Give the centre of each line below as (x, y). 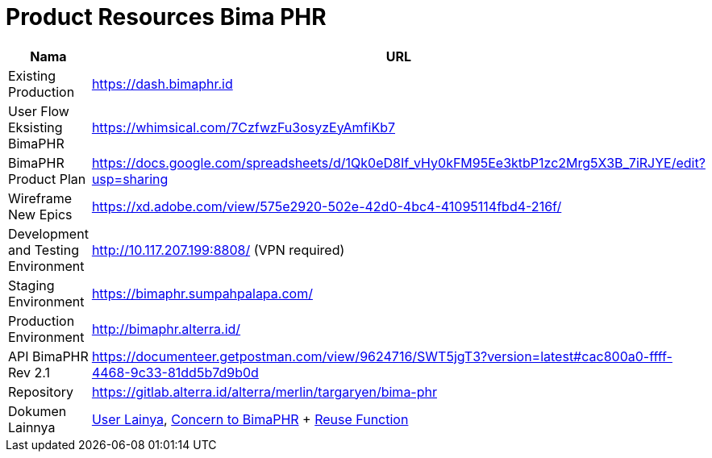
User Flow (39, 111)
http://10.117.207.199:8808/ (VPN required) (218, 250)
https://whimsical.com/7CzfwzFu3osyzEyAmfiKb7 (243, 127)
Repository (41, 391)
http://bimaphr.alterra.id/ (166, 329)
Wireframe (40, 198)
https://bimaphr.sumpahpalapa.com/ (202, 293)
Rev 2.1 (29, 372)
